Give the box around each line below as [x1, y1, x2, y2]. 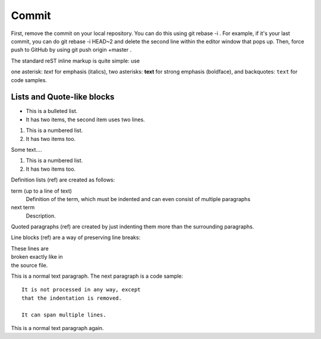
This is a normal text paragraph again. [11, 325, 104, 331]
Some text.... [11, 146, 42, 153]
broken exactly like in [11, 253, 63, 260]
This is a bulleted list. [26, 108, 78, 115]
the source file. [11, 262, 48, 269]
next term [11, 204, 35, 211]
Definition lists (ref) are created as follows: [11, 176, 115, 184]
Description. [26, 212, 56, 219]
